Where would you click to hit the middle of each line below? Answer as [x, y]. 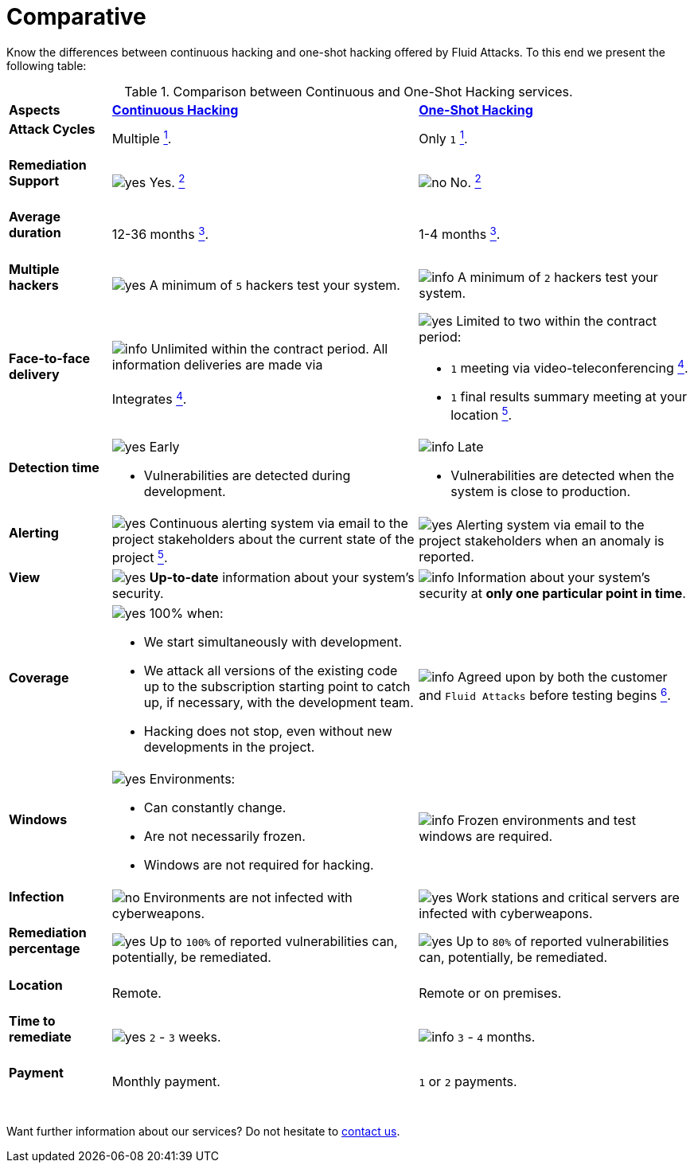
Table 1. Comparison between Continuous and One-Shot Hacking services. [349, 91]
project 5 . [140, 557]
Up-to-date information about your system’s [282, 578]
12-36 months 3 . [160, 233]
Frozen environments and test [547, 821]
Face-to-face [50, 358]
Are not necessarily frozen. [224, 837]
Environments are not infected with [248, 897]
